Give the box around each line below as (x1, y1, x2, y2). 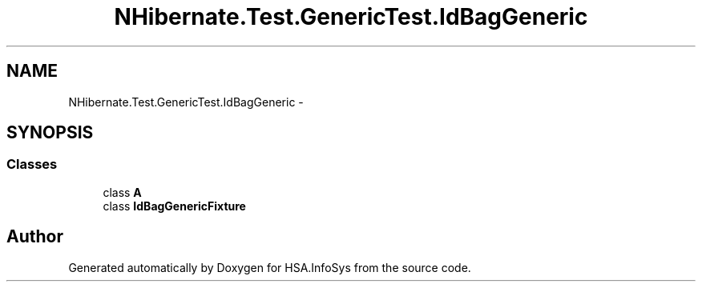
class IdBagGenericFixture (103, 198, 246, 213)
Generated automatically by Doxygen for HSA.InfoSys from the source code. (68, 260, 471, 274)
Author (6, 226, 63, 247)
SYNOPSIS (6, 122, 94, 143)
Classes (6, 156, 58, 173)
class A (103, 185, 142, 199)
